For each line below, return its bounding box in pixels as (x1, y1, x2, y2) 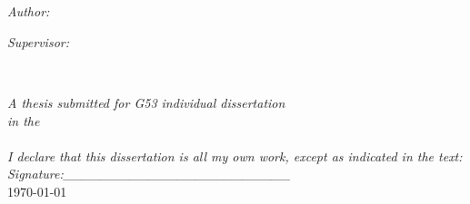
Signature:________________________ (7, 164, 291, 183)
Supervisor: (7, 32, 69, 51)
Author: (7, 2, 50, 21)
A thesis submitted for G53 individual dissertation (7, 92, 285, 112)
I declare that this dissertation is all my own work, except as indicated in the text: (7, 146, 463, 165)
